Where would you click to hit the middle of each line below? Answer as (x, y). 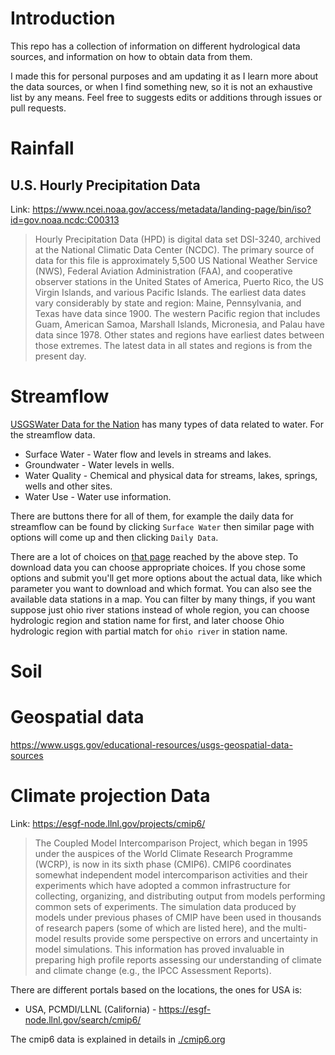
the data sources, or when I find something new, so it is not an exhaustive (161, 86)
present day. (60, 356)
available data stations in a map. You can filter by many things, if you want (163, 599)
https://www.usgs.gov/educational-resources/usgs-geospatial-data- (151, 745)
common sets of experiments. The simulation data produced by (165, 906)
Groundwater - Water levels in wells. (99, 464)
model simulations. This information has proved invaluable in (159, 949)
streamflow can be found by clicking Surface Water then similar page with (162, 526)
